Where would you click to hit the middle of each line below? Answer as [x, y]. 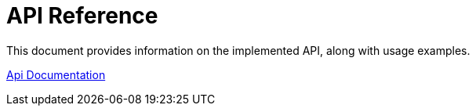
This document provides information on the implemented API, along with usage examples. [238, 50]
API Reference [82, 16]
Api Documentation [56, 74]
